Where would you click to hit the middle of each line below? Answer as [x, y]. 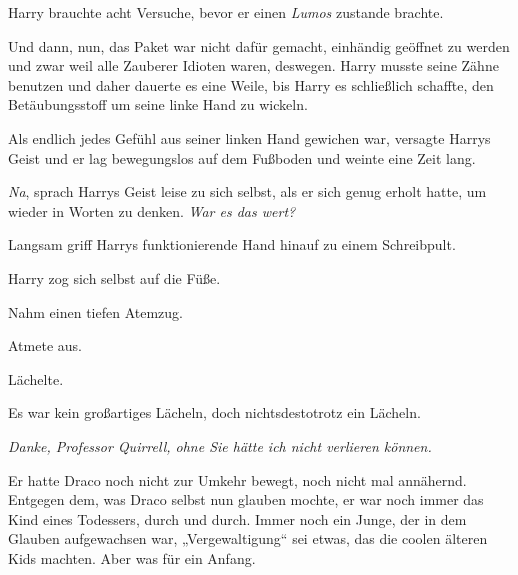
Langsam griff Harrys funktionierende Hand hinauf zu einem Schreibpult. [232, 244]
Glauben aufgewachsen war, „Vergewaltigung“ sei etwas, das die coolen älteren [248, 538]
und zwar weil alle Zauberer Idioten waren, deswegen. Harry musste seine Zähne [253, 65]
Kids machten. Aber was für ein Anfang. [132, 557]
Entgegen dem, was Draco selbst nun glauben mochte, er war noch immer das [246, 499]
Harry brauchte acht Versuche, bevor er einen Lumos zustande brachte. [226, 12]
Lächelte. [36, 378]
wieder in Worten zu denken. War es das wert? [152, 210]
